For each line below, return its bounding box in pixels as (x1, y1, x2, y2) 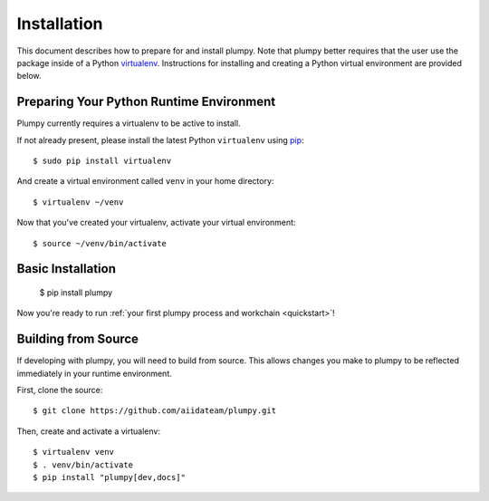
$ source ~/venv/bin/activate (33, 238, 168, 248)
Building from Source (16, 332, 139, 347)
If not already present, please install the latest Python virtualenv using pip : (16, 134, 304, 145)
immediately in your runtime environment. (16, 368, 172, 379)
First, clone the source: (16, 385, 103, 396)
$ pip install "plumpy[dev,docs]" (33, 472, 186, 483)
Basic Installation (16, 261, 117, 276)
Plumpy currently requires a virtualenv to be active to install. (16, 118, 241, 129)
